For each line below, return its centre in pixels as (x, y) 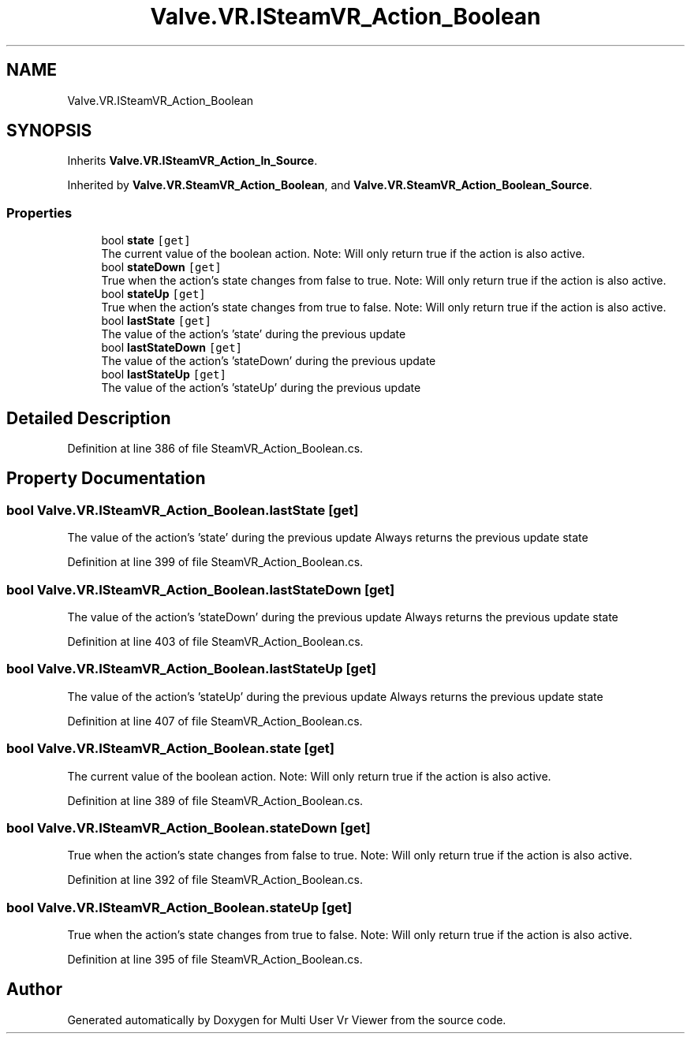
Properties (39, 212)
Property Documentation (106, 479)
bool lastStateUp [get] (164, 375)
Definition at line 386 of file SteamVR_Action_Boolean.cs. (215, 449)
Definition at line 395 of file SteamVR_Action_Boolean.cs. (215, 959)
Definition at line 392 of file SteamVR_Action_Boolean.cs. (215, 880)
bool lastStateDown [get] (172, 348)
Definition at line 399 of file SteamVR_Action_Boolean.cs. (215, 562)
